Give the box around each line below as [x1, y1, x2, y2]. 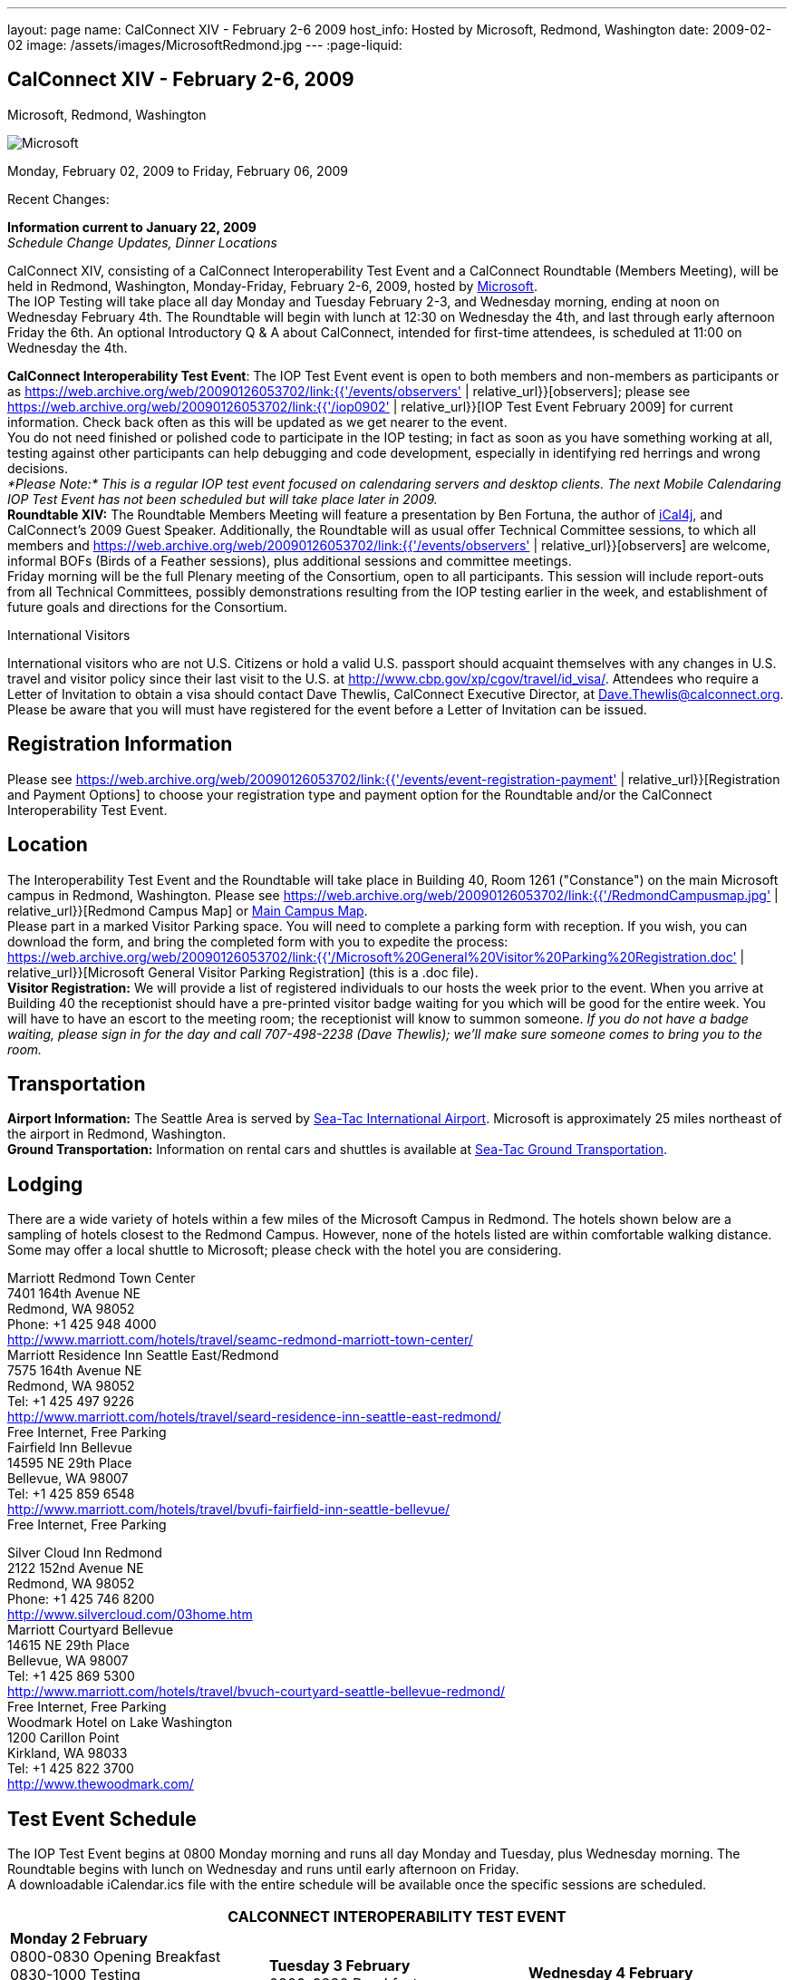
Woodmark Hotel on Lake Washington [7, 1714, 233, 1731]
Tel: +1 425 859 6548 [7, 1486, 135, 1502]
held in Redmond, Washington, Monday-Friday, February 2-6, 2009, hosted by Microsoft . [7, 277, 537, 294]
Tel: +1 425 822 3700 [7, 1761, 134, 1777]
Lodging [7, 1172, 83, 1196]
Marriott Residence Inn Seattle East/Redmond [7, 1347, 279, 1364]
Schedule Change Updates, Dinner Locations [7, 234, 277, 250]
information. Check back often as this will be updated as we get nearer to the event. [7, 413, 508, 430]
